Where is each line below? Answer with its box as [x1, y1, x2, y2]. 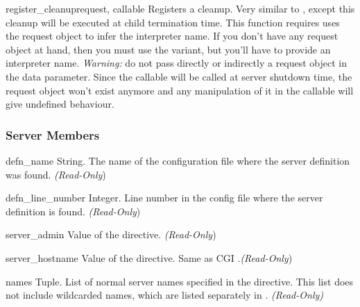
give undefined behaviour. [6, 97, 114, 111]
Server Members [6, 126, 100, 143]
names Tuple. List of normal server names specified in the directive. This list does [6, 274, 354, 288]
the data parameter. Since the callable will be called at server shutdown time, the [6, 69, 352, 83]
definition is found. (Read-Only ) [6, 204, 141, 218]
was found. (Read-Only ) [6, 167, 106, 181]
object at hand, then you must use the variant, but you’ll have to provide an [6, 42, 331, 56]
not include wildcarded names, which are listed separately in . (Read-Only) [6, 288, 323, 302]
